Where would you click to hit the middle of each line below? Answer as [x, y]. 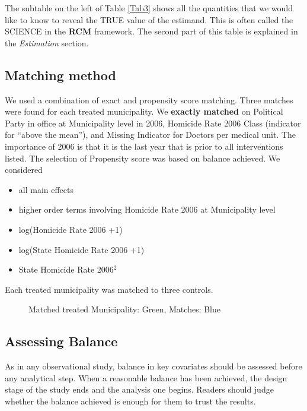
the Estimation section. [47, 42]
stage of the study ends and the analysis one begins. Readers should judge [139, 389]
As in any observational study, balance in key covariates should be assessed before [153, 366]
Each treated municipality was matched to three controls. [109, 289]
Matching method [60, 75]
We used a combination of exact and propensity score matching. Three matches [149, 99]
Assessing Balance [61, 341]
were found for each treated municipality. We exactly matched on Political [144, 111]
